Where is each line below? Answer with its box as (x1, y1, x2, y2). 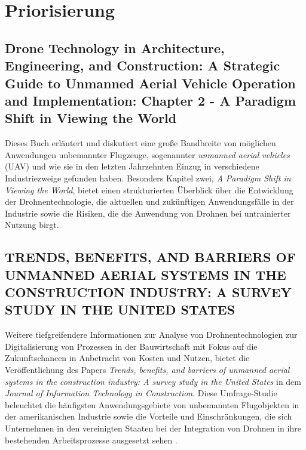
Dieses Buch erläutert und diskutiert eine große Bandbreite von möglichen (5, 137, 276, 149)
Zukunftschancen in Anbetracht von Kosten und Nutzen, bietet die (5, 352, 250, 364)
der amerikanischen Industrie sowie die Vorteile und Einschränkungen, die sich (5, 410, 292, 423)
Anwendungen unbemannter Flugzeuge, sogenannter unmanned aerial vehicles (5, 148, 290, 161)
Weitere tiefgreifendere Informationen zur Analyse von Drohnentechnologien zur (5, 328, 298, 341)
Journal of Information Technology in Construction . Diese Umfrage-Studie (5, 387, 277, 399)
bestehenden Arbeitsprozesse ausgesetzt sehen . (5, 433, 178, 446)
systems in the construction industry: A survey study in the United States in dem (5, 375, 301, 387)
